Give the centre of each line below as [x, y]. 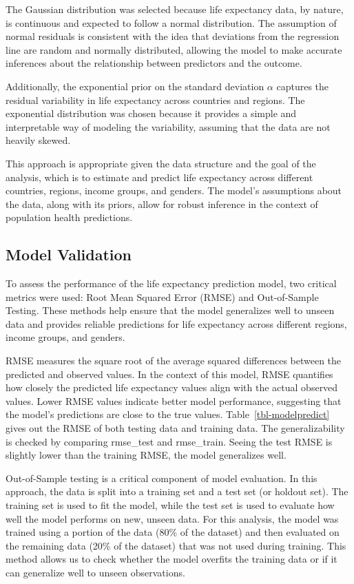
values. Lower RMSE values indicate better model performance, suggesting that [174, 400]
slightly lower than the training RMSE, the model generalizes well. [146, 455]
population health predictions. [69, 217]
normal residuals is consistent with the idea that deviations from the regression [173, 36]
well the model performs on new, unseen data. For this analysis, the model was [172, 518]
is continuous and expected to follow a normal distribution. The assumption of [171, 22]
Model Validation [69, 254]
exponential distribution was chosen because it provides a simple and [151, 113]
